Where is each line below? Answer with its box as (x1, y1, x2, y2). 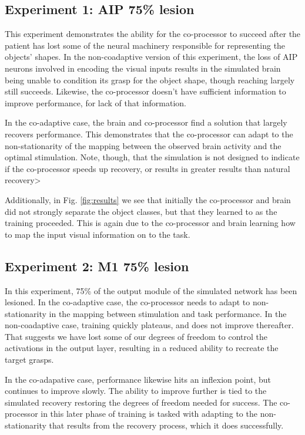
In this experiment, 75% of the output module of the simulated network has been (5, 284, 297, 296)
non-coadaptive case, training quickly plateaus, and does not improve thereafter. (5, 319, 294, 331)
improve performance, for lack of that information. (5, 96, 187, 109)
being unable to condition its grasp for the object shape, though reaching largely (5, 73, 295, 86)
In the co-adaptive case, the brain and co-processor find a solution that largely (5, 116, 287, 129)
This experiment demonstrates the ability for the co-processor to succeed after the (5, 28, 301, 40)
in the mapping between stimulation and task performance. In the (49, 307, 287, 319)
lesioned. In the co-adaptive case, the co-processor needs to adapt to (5, 296, 250, 308)
